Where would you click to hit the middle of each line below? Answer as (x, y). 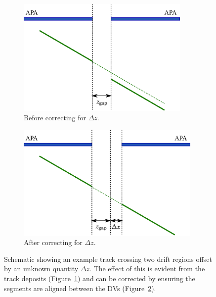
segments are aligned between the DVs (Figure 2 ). (80, 288)
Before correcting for (55, 118)
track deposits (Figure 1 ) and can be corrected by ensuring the (100, 278)
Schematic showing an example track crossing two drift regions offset (108, 259)
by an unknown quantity (41, 269)
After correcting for (53, 242)
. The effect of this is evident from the (147, 269)
